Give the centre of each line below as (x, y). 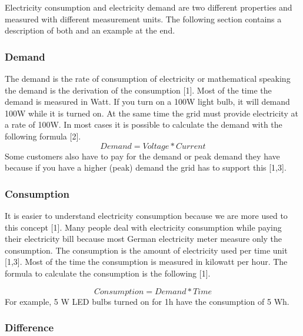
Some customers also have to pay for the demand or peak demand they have (142, 156)
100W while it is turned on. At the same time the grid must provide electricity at (151, 113)
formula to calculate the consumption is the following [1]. (108, 273)
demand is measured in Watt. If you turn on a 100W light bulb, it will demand (147, 102)
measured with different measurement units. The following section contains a (143, 19)
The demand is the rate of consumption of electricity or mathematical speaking (148, 78)
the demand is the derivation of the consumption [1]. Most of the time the (138, 90)
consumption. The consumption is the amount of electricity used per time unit (146, 250)
